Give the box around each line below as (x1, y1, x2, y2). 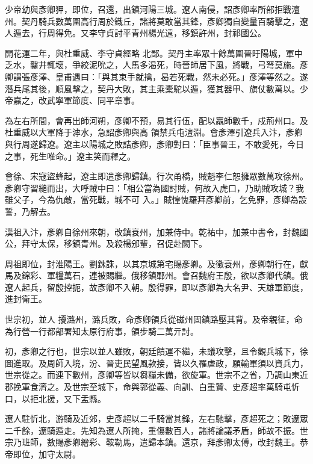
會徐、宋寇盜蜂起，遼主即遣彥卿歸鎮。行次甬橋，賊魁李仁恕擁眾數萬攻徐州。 (5, 170, 308, 182)
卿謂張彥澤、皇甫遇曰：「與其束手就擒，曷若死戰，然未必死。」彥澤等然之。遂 (5, 70, 308, 82)
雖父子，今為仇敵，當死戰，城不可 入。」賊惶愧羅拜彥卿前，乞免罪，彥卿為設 (5, 193, 307, 206)
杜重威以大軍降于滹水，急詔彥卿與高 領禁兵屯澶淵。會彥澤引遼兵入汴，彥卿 (5, 126, 303, 138)
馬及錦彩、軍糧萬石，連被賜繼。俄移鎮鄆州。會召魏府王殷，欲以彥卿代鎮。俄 (5, 269, 308, 282)
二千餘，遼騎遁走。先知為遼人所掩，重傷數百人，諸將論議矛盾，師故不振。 (5, 424, 300, 436)
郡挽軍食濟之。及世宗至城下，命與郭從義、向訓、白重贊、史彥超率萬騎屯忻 (5, 380, 300, 393)
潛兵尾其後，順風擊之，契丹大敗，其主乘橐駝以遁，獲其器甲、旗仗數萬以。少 (5, 82, 308, 94)
